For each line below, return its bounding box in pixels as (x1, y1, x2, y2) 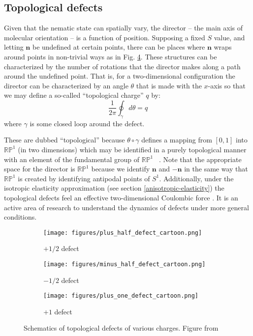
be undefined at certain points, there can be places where (32, 42, 205, 52)
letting (4, 42, 24, 52)
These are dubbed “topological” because (4, 135, 125, 145)
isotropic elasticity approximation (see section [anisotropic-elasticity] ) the (4, 183, 224, 193)
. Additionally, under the (159, 173, 234, 183)
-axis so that (208, 80, 246, 90)
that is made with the (136, 80, 202, 90)
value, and (214, 32, 245, 42)
